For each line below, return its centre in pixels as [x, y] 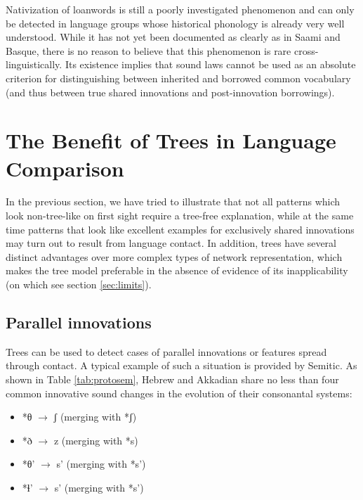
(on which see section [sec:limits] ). [79, 284]
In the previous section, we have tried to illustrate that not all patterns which [173, 201]
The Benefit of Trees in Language [171, 140]
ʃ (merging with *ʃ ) [95, 417]
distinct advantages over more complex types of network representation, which [174, 256]
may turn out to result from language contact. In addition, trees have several [171, 243]
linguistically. [34, 64]
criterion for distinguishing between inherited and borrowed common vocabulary [178, 78]
